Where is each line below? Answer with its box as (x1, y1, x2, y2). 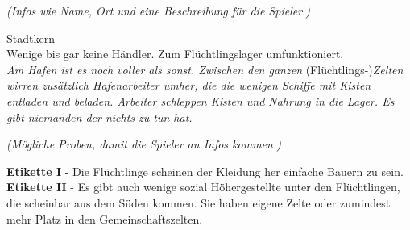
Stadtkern (6, 29, 55, 46)
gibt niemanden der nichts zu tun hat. (6, 108, 193, 125)
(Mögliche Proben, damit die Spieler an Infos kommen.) (6, 136, 281, 153)
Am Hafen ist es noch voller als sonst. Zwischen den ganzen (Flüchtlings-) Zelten (6, 61, 404, 77)
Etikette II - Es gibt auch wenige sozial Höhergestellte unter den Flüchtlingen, (6, 178, 400, 195)
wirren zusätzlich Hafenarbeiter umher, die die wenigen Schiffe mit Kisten (6, 77, 371, 94)
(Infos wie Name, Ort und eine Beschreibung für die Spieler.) (6, 2, 311, 19)
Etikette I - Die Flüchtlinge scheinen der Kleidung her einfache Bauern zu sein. (6, 162, 404, 179)
